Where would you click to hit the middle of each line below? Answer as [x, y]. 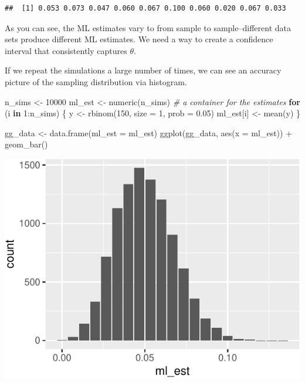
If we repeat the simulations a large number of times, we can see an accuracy [143, 70]
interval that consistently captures [66, 50]
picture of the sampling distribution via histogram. [96, 81]
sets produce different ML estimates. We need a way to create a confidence [139, 39]
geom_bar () [26, 144]
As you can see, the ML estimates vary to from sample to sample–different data [148, 27]
